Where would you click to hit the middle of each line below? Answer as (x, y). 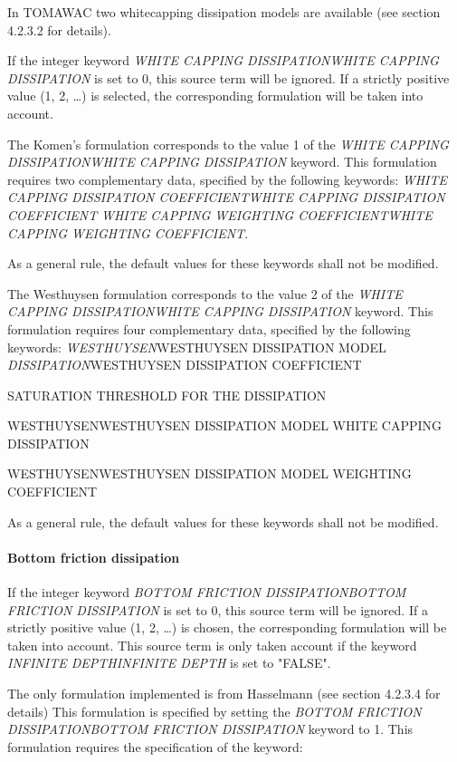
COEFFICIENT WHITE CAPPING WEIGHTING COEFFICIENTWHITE (220, 214)
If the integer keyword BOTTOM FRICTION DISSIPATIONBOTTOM (207, 592)
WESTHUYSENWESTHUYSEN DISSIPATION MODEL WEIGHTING (209, 473)
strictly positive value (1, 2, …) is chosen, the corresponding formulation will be (227, 627)
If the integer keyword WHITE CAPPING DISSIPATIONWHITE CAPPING (223, 60)
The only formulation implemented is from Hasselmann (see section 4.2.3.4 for (224, 694)
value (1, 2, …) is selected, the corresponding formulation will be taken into (215, 96)
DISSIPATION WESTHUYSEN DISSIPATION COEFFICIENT (185, 365)
